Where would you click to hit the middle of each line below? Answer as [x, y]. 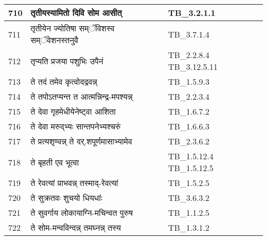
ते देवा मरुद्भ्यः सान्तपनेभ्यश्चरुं [75, 126]
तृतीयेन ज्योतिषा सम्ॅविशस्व [73, 28]
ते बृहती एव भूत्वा [55, 162]
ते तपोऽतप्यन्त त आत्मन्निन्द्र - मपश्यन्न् [82, 96]
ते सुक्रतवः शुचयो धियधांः [66, 198]
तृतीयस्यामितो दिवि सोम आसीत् [76, 13]
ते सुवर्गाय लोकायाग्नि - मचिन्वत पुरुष [82, 213]
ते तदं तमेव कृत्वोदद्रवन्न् [64, 81]
